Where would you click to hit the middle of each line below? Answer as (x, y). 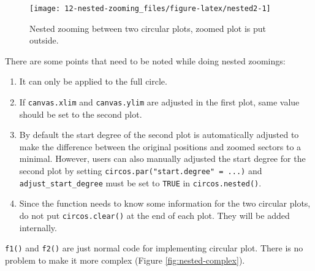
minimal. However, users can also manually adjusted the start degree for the (162, 158)
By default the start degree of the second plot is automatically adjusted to (159, 135)
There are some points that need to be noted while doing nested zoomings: (145, 60)
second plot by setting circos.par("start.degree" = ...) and (141, 171)
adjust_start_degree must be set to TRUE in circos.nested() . (140, 182)
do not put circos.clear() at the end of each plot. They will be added (154, 215)
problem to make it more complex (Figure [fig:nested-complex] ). (125, 260)
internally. (38, 227)
